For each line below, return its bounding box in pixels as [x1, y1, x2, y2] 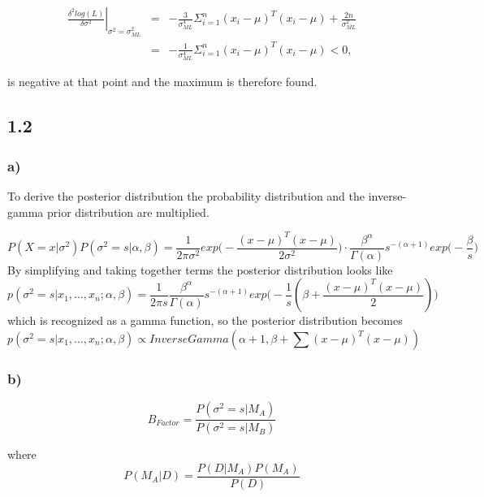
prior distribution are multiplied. [46, 203, 210, 220]
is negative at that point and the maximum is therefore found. [7, 73, 318, 90]
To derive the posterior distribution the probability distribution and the [7, 188, 365, 205]
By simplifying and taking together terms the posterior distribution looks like [7, 261, 393, 278]
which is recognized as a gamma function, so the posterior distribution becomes [7, 312, 403, 329]
